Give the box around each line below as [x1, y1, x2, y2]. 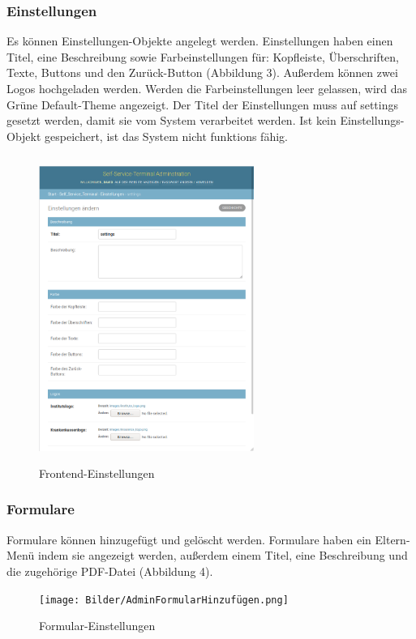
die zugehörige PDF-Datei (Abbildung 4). [6, 562, 213, 579]
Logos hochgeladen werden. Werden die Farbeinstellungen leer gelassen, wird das [6, 80, 408, 96]
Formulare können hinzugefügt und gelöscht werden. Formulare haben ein [6, 530, 371, 547]
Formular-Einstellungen [39, 617, 156, 634]
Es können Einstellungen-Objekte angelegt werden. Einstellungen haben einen [6, 32, 393, 49]
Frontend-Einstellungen [39, 464, 155, 481]
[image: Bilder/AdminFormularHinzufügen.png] [39, 594, 289, 606]
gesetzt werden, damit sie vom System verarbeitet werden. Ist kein [6, 112, 337, 129]
